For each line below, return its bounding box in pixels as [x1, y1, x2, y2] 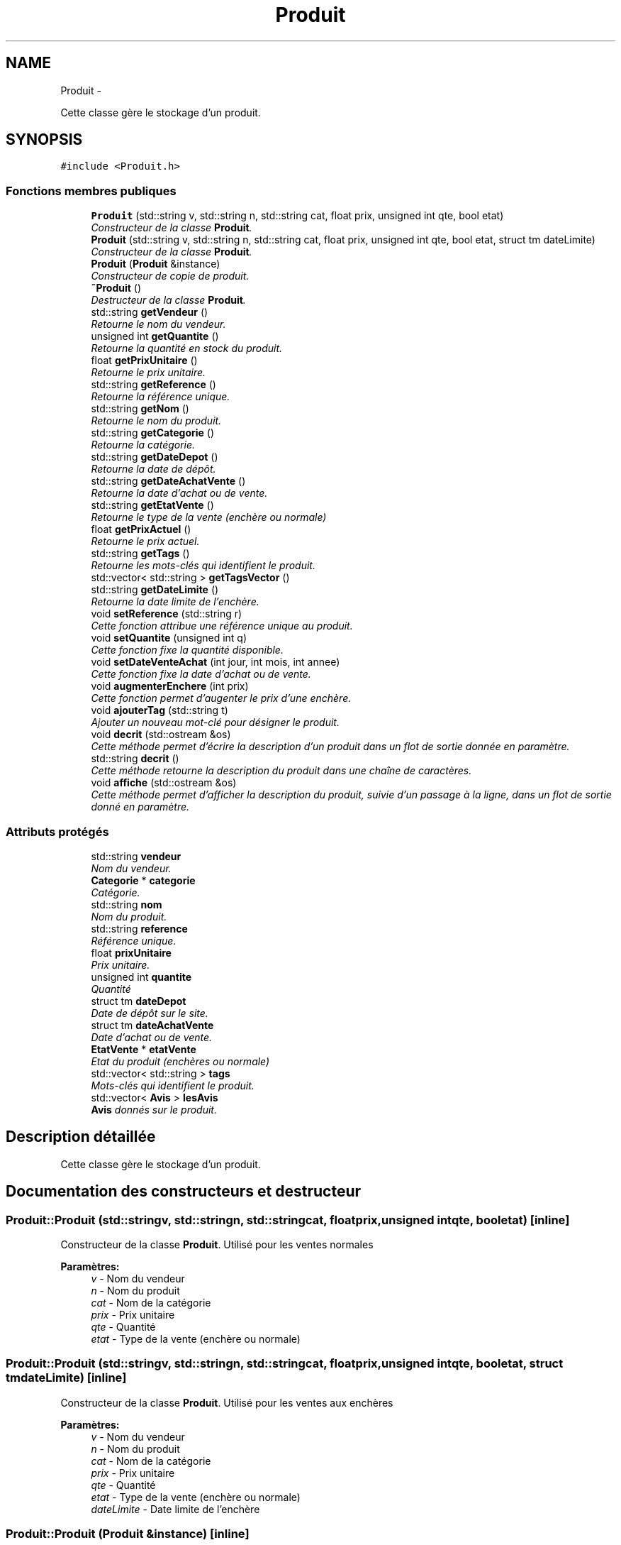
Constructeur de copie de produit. [91, 270, 250, 282]
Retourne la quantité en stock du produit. [91, 342, 283, 355]
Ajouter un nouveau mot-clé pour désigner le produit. [91, 716, 340, 729]
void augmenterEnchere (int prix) [91, 680, 249, 693]
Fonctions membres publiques [6, 183, 177, 198]
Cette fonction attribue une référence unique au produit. [91, 620, 353, 632]
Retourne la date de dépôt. [91, 463, 216, 475]
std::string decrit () [91, 752, 179, 765]
